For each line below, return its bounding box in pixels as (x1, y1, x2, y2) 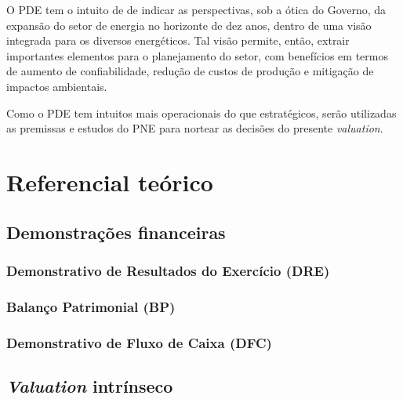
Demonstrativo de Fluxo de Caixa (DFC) (6, 332, 272, 352)
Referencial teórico (6, 165, 213, 198)
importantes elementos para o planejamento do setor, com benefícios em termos (6, 47, 388, 63)
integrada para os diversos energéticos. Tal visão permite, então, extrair (6, 32, 350, 49)
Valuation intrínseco (6, 373, 173, 397)
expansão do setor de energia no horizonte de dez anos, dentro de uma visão (6, 16, 372, 33)
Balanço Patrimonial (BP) (6, 296, 176, 316)
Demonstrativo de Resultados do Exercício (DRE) (6, 260, 330, 280)
